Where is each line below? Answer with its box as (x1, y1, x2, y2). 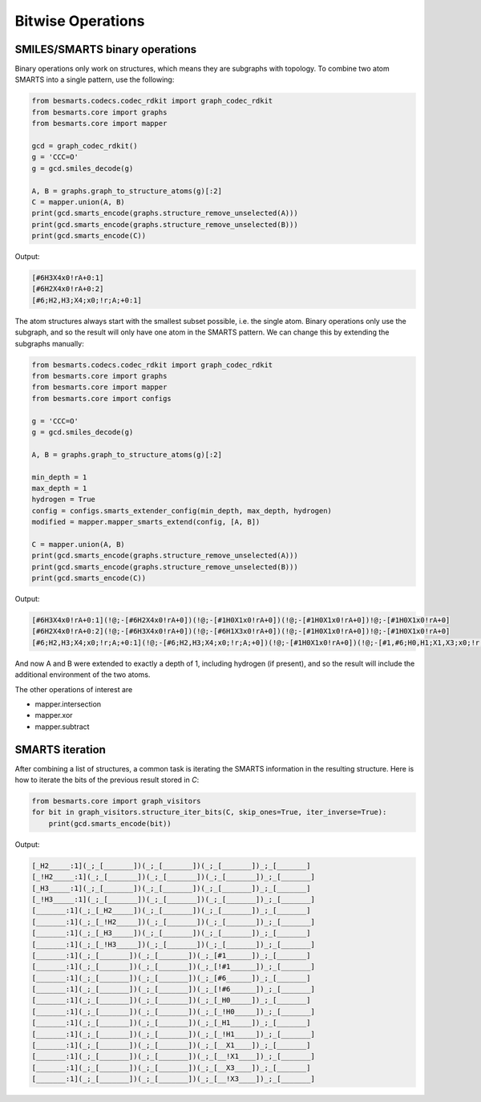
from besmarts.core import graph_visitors (31, 796, 201, 806)
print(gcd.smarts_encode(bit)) (48, 819, 172, 828)
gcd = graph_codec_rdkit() (31, 141, 138, 150)
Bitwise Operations (14, 12, 145, 30)
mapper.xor (34, 711, 73, 720)
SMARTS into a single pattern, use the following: (14, 75, 175, 84)
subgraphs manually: (14, 338, 84, 348)
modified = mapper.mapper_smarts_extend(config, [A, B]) (31, 517, 261, 527)
